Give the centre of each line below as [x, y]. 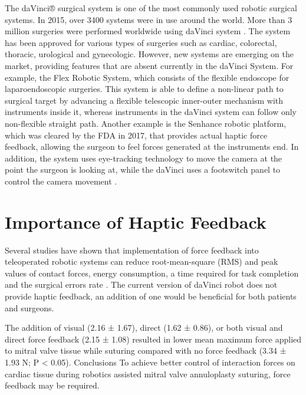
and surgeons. [29, 307]
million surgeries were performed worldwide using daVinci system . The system [148, 31]
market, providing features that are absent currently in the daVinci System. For [149, 65]
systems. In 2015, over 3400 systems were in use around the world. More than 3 [149, 19]
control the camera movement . [61, 181]
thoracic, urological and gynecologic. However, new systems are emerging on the [149, 54]
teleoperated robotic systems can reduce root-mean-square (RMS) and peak [142, 261]
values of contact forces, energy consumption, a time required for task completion [152, 273]
